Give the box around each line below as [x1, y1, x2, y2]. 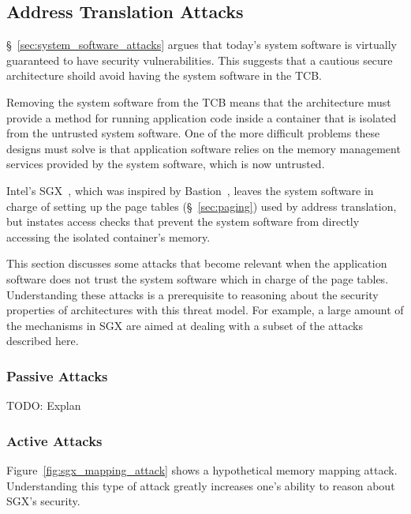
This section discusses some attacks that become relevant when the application [6, 255, 387, 272]
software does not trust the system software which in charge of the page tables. [6, 270, 389, 287]
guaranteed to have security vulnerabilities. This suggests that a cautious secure [6, 51, 393, 68]
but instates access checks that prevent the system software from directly [6, 213, 360, 230]
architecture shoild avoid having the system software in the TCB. [6, 67, 322, 84]
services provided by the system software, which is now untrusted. [6, 156, 325, 172]
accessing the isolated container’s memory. [6, 228, 211, 245]
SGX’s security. [6, 493, 80, 509]
